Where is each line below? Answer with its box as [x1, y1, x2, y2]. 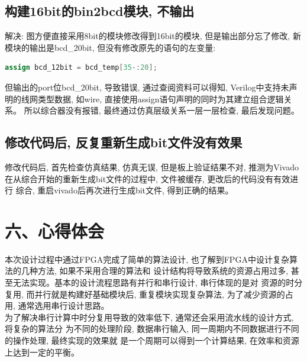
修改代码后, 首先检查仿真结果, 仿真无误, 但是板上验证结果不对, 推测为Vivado [5, 160, 299, 173]
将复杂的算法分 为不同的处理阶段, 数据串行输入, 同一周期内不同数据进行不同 [5, 322, 299, 335]
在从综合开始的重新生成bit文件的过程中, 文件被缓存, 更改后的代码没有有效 [5, 172, 290, 185]
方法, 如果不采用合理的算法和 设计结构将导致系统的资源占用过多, [37, 264, 289, 277]
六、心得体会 [5, 218, 105, 243]
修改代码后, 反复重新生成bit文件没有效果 [5, 133, 243, 151]
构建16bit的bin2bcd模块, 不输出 [5, 2, 195, 20]
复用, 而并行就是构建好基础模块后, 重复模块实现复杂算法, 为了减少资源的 [5, 287, 285, 300]
